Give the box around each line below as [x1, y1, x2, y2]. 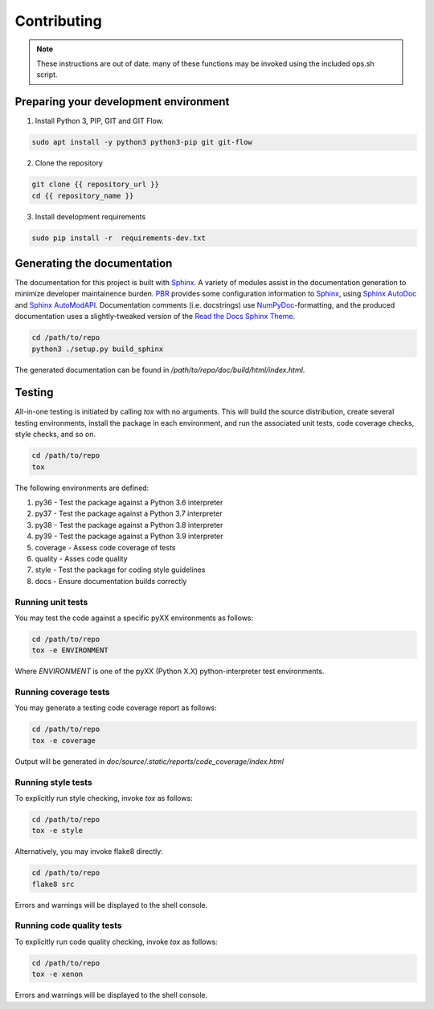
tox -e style [31, 826, 84, 835]
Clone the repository [35, 158, 104, 168]
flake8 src [31, 880, 75, 888]
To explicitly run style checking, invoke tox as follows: [14, 793, 193, 803]
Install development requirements [35, 211, 146, 221]
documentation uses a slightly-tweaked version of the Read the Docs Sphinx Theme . [14, 312, 296, 321]
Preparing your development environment [14, 95, 230, 108]
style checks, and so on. [14, 430, 96, 439]
